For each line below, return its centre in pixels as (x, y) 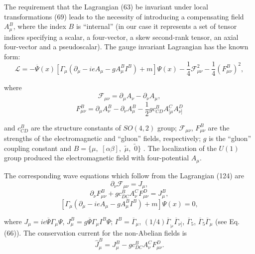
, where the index (40, 26)
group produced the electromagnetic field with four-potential (97, 158)
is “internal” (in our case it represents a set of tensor (156, 26)
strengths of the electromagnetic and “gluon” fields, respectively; (103, 138)
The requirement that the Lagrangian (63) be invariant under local (106, 6)
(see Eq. (227, 221)
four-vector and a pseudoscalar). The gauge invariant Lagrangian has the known (126, 47)
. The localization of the (180, 148)
